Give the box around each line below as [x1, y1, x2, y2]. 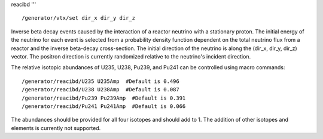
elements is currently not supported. [11, 124, 101, 131]
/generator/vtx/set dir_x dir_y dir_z [22, 15, 136, 21]
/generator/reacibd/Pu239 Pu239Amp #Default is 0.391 [22, 94, 186, 101]
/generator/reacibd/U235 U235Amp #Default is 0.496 [22, 78, 179, 85]
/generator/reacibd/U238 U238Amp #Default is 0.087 [22, 87, 179, 93]
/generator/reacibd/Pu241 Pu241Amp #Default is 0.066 [22, 103, 186, 110]
